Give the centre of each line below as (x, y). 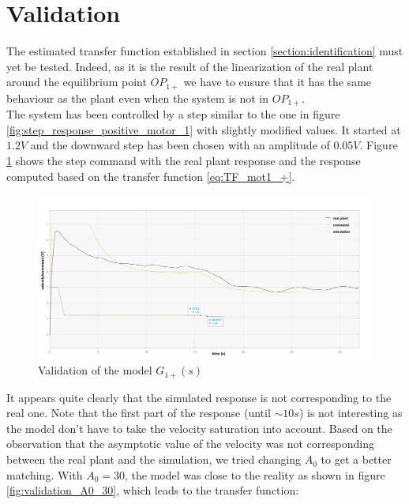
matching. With (45, 474)
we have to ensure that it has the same (278, 82)
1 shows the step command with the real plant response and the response (184, 160)
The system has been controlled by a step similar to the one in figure (173, 114)
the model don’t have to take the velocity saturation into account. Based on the (199, 428)
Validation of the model (95, 370)
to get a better (356, 459)
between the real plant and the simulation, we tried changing (154, 459)
